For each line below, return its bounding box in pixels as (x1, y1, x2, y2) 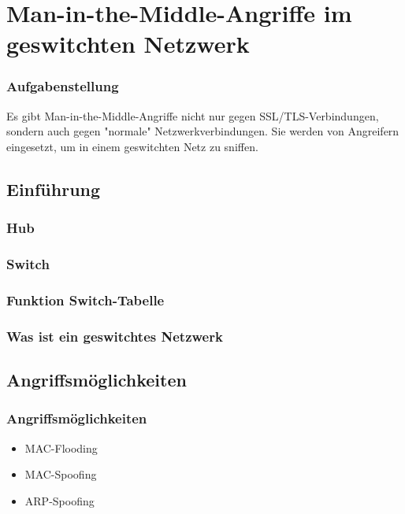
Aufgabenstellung (6, 76, 119, 96)
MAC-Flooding (24, 439, 98, 456)
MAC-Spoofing (24, 466, 97, 483)
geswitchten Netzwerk (6, 28, 250, 60)
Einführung (6, 176, 101, 201)
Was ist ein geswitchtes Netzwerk (6, 326, 223, 346)
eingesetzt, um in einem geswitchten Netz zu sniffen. (6, 138, 258, 154)
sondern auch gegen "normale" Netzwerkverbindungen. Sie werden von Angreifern (6, 123, 399, 139)
